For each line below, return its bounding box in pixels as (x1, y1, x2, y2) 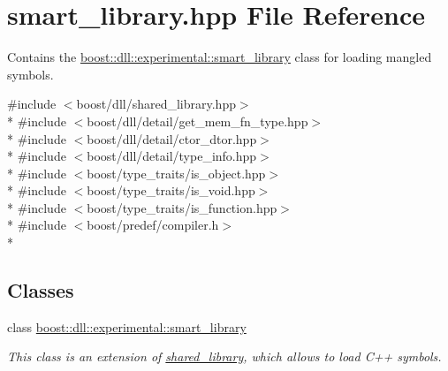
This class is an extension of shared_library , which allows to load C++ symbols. (7, 347, 442, 366)
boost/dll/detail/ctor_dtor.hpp (87, 129, 257, 148)
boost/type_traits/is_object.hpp (87, 163, 266, 182)
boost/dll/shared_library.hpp (76, 95, 236, 113)
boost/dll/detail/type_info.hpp (87, 147, 257, 165)
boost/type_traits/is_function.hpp (87, 198, 277, 216)
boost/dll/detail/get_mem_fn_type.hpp (87, 111, 308, 130)
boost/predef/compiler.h (87, 216, 219, 234)
